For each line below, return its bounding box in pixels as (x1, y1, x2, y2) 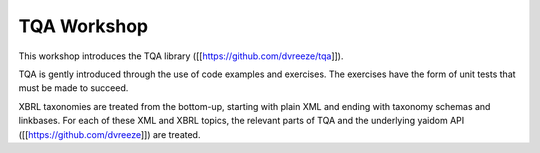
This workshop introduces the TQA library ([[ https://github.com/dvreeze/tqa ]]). (18, 50, 344, 62)
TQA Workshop (18, 15, 149, 37)
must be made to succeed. (18, 82, 129, 94)
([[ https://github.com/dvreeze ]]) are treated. (18, 128, 201, 140)
